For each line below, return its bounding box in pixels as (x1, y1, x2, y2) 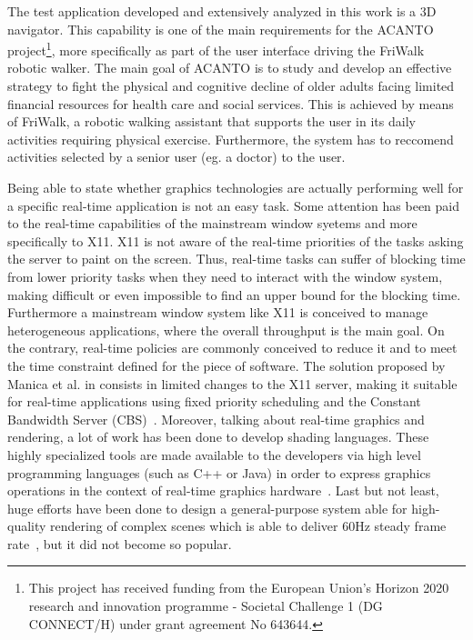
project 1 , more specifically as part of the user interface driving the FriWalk (7, 38, 425, 59)
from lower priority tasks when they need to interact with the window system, (7, 266, 443, 285)
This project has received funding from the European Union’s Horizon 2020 (28, 578, 449, 597)
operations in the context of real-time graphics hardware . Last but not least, (7, 481, 439, 500)
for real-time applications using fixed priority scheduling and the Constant (7, 392, 421, 411)
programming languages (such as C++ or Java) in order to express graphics (7, 463, 431, 482)
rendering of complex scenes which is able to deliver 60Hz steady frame (50, 516, 447, 535)
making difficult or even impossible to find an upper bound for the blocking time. (7, 285, 461, 304)
